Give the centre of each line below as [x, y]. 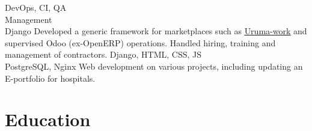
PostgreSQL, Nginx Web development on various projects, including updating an [154, 66]
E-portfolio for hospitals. [50, 78]
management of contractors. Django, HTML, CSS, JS [103, 54]
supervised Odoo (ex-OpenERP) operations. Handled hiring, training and [140, 42]
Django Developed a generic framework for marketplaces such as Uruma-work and [156, 31]
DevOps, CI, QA [36, 7]
